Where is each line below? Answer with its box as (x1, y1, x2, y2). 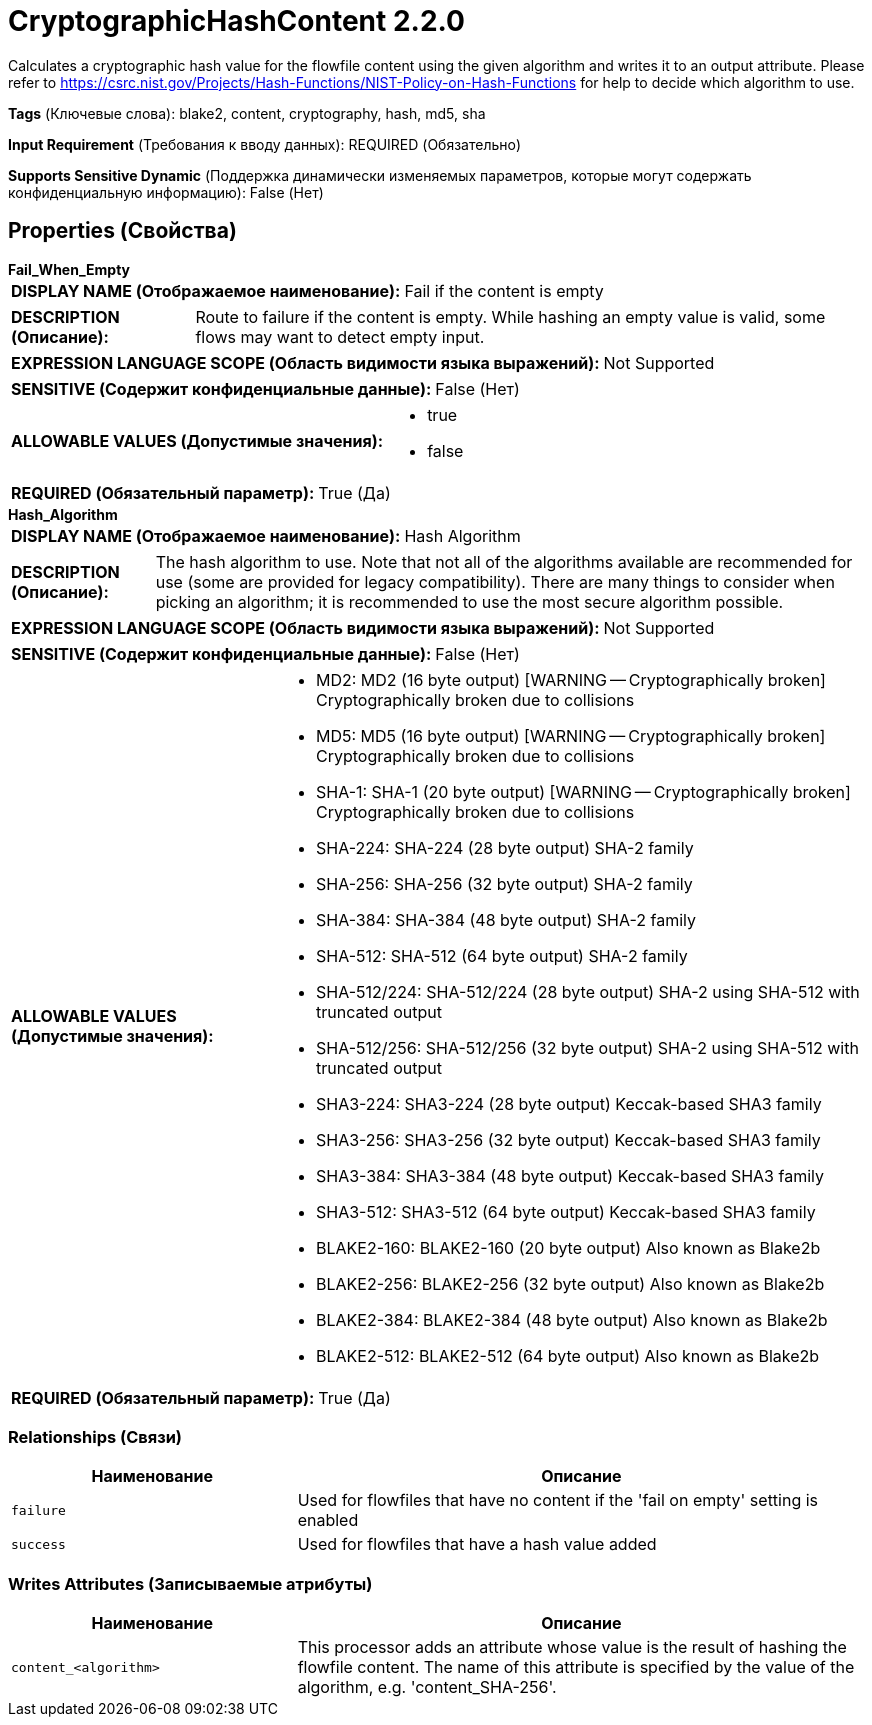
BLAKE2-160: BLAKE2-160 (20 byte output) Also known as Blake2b (315, 1237, 821, 1258)
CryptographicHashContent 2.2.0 (8, 4, 465, 38)
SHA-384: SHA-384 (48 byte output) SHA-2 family (315, 909, 697, 930)
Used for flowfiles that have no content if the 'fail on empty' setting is (297, 1490, 819, 1511)
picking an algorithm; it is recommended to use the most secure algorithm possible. (155, 591, 784, 612)
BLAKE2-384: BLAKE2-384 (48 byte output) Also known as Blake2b (315, 1309, 828, 1330)
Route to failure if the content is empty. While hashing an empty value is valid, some (195, 306, 826, 327)
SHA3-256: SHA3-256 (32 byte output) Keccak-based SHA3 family (315, 1129, 821, 1150)
